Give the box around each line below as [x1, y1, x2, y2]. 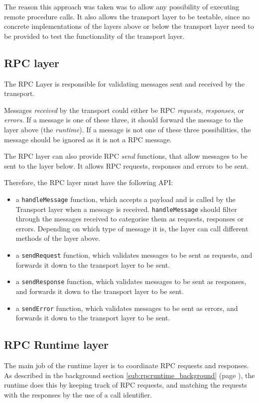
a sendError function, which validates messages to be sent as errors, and [15, 302, 238, 313]
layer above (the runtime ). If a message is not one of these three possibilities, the [4, 124, 251, 134]
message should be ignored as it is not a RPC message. [4, 134, 172, 144]
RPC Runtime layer [4, 337, 109, 352]
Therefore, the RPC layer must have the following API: [4, 177, 173, 188]
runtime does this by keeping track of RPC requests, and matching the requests [4, 380, 247, 390]
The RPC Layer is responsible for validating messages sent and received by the [4, 78, 245, 89]
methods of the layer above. [15, 233, 101, 243]
